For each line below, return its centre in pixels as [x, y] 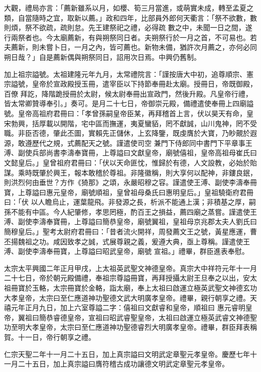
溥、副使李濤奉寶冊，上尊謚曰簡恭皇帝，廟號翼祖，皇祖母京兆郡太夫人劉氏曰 [130, 221]
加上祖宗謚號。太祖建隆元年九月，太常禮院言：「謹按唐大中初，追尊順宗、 [125, 74]
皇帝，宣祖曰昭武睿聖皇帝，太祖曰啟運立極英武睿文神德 [158, 317]
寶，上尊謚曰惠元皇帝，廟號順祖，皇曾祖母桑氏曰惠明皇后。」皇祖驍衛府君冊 [129, 192]
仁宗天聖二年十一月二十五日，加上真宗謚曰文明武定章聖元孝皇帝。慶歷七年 [127, 354]
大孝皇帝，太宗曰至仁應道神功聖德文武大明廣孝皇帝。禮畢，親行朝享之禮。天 [130, 297]
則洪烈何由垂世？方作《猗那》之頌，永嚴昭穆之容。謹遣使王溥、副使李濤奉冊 [130, 182]
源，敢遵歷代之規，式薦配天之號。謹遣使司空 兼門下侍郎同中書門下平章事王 [128, 143]
